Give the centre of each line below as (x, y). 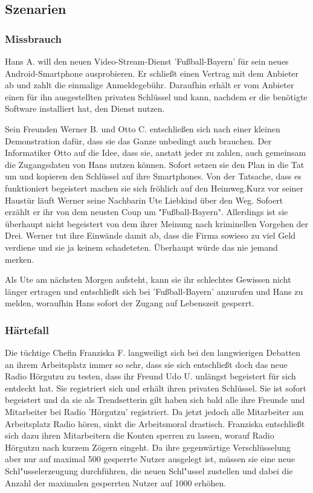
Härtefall (27, 330)
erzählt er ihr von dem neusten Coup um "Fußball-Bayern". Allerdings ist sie (147, 212)
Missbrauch (34, 38)
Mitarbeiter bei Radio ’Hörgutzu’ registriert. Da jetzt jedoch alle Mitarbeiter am (154, 412)
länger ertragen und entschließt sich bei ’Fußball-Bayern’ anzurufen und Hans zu (154, 291)
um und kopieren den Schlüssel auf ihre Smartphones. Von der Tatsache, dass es (153, 176)
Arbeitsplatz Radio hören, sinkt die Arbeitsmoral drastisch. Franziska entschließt (155, 423)
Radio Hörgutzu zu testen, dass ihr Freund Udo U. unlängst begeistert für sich (150, 376)
